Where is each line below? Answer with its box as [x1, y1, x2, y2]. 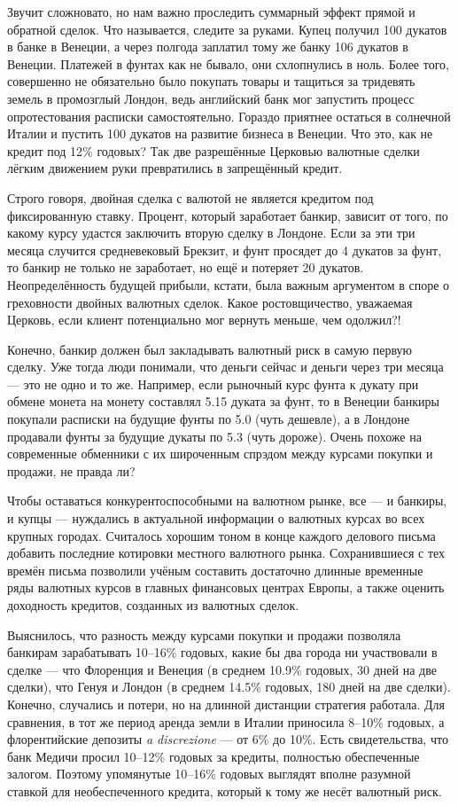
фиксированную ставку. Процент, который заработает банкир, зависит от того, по [7, 206, 448, 224]
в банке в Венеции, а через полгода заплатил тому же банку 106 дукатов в [7, 37, 408, 56]
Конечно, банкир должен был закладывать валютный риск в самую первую [7, 340, 413, 358]
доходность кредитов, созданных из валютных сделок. [7, 596, 299, 614]
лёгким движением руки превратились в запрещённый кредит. [7, 159, 343, 177]
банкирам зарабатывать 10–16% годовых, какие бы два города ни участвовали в [7, 643, 438, 661]
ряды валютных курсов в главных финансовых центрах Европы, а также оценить [7, 578, 445, 597]
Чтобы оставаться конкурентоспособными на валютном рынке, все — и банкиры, [7, 491, 447, 510]
